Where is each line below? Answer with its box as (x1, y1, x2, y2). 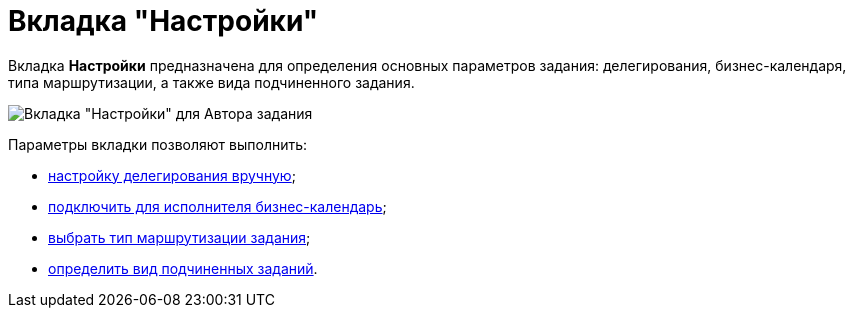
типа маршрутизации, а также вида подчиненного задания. (8, 73, 415, 91)
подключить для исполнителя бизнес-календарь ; (48, 197, 387, 215)
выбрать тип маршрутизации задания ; (48, 228, 311, 246)
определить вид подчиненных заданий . (48, 259, 318, 277)
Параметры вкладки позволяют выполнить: (8, 135, 308, 153)
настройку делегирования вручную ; (48, 166, 296, 184)
